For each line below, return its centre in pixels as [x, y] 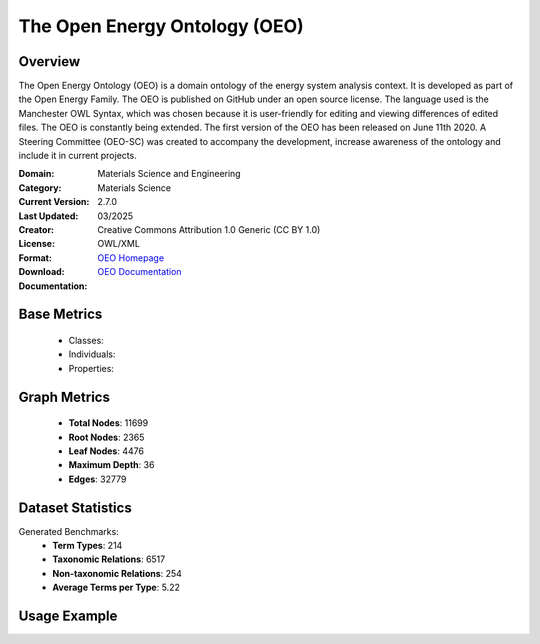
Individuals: [92, 354]
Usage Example [68, 615]
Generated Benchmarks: [68, 531]
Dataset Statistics [75, 507]
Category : [40, 187]
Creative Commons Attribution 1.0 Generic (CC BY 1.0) [209, 229]
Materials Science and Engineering [169, 174]
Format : [35, 257]
